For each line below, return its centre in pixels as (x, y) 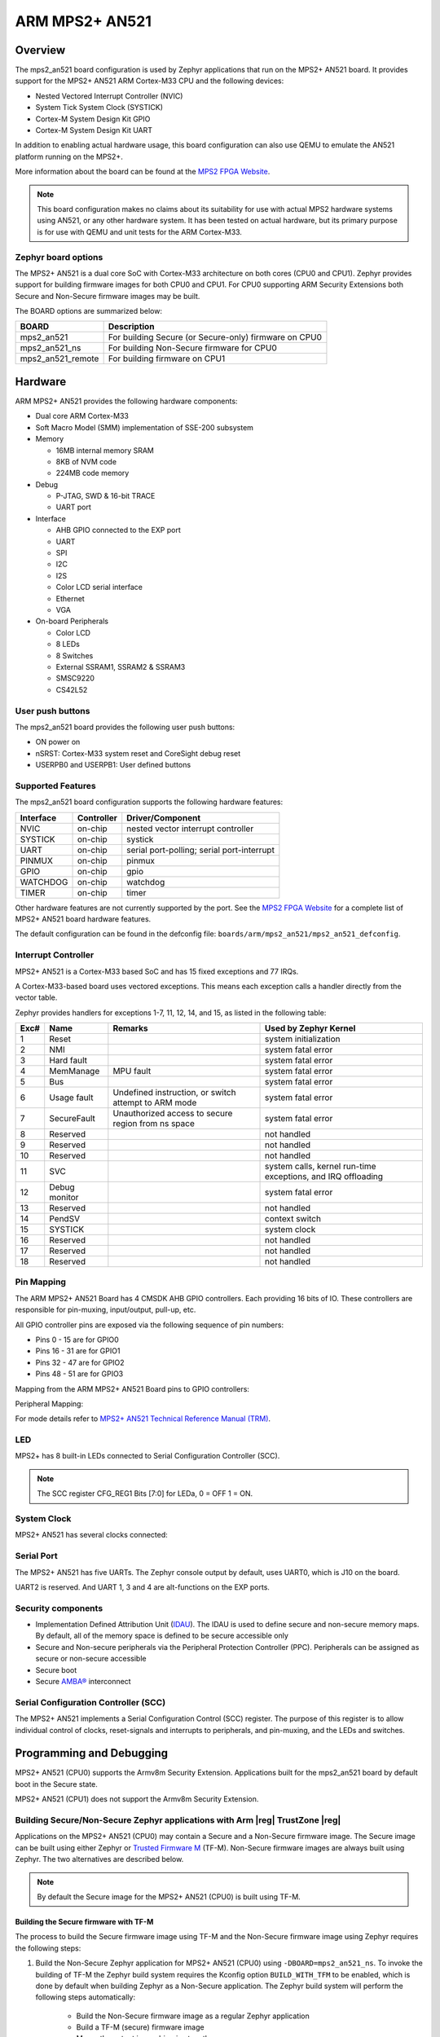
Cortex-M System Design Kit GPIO (93, 119)
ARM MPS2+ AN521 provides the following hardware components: (126, 401)
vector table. (36, 997)
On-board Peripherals (72, 621)
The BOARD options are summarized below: (89, 311)
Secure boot (56, 1670)
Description (131, 327)
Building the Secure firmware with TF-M (84, 1921)
